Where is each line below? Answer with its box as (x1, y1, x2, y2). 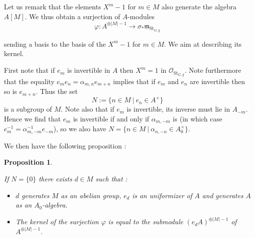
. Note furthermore (184, 65, 241, 75)
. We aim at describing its (164, 38, 242, 49)
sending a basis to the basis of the (4, 38, 106, 49)
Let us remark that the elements (4, 1, 101, 11)
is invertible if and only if (73, 113, 150, 123)
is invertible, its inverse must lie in (127, 104, 230, 114)
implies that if (113, 76, 155, 86)
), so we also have (53, 123, 106, 134)
